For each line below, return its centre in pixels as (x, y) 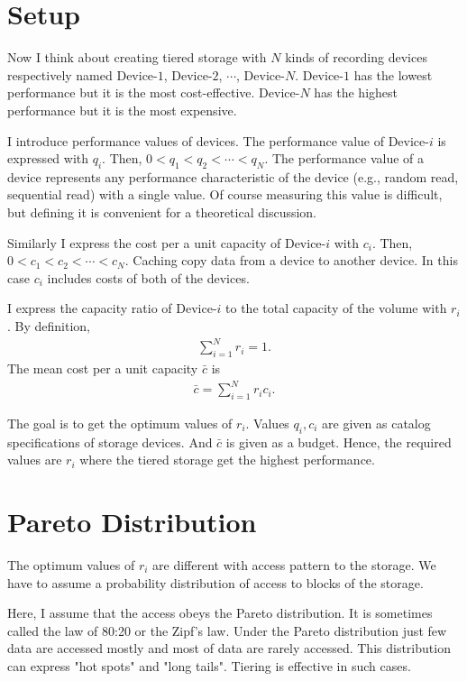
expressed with (48, 158)
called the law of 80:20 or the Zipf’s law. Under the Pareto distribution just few (227, 630)
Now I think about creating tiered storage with (137, 57)
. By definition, (49, 326)
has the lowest (393, 74)
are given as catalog (376, 423)
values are (35, 460)
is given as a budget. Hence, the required (339, 442)
